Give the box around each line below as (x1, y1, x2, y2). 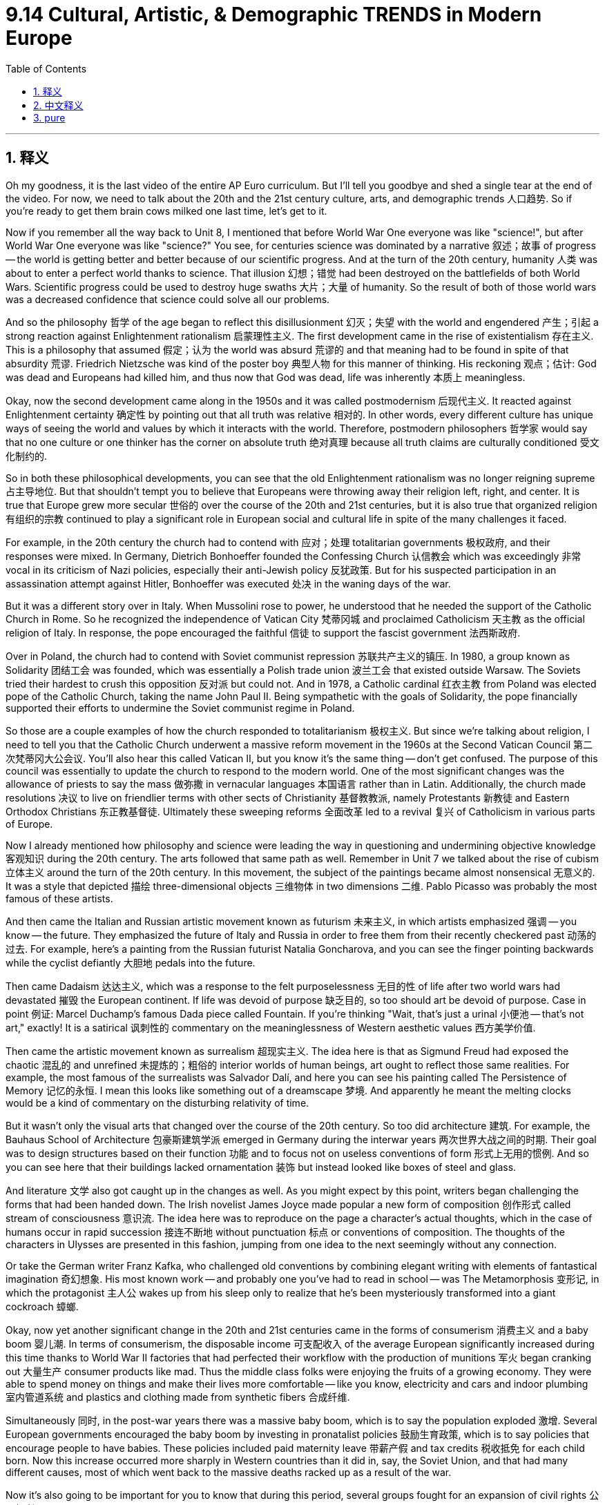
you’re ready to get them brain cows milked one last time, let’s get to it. (6, 204, 327, 217)
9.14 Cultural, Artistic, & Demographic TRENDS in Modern (6, 3, 542, 26)
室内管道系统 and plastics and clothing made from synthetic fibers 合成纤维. (6, 1390, 350, 1403)
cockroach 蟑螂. (6, 1300, 79, 1312)
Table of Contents (6, 62, 87, 75)
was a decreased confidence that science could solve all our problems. (6, 293, 330, 305)
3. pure (33, 111, 66, 124)
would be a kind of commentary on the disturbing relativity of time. (6, 1096, 309, 1109)
